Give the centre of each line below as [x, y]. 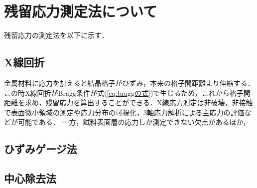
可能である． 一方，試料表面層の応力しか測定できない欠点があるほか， [134, 122]
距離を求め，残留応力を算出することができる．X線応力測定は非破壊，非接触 [128, 102]
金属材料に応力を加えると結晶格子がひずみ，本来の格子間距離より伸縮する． [129, 83]
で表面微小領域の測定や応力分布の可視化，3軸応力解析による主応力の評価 [124, 112]
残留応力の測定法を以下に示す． [56, 35]
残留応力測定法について [81, 11]
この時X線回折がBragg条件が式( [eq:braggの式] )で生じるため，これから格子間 [127, 93]
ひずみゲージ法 [41, 149]
